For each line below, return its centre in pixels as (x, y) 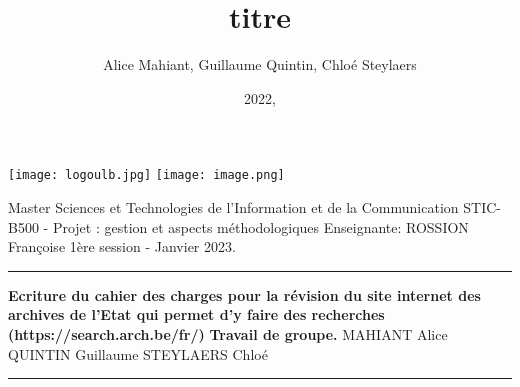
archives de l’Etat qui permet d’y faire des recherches (196, 314)
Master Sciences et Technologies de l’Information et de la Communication (233, 206)
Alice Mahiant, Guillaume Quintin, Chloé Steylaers (260, 64)
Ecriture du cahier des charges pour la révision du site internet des (244, 294)
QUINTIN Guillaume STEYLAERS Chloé (138, 353)
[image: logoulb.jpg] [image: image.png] (146, 175)
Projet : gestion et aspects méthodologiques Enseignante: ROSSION (260, 226)
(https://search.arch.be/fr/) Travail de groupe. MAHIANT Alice (228, 333)
